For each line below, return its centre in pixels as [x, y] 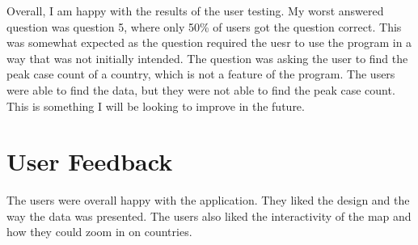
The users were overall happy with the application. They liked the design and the [208, 200]
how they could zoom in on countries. [99, 232]
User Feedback [90, 161]
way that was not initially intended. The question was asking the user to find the [207, 58]
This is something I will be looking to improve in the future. [156, 106]
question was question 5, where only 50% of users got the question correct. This [204, 26]
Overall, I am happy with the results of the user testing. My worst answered [195, 11]
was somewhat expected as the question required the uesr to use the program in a [209, 42]
